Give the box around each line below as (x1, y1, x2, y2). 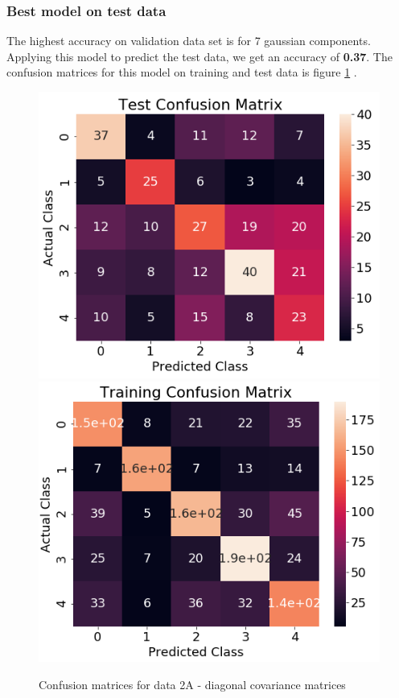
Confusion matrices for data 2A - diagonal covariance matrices (39, 675, 346, 692)
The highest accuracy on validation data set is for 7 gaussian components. (6, 32, 371, 49)
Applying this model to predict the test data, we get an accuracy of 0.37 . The (6, 47, 393, 64)
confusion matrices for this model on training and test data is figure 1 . (6, 64, 357, 81)
